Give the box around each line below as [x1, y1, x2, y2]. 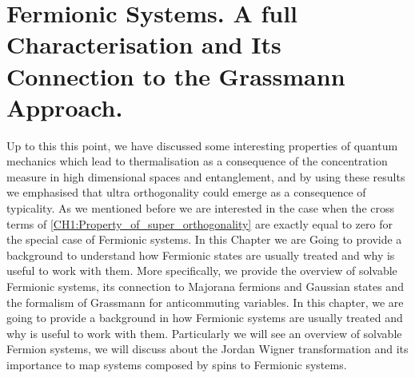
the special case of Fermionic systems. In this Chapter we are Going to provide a [6, 231, 402, 248]
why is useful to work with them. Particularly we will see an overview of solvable [6, 324, 402, 341]
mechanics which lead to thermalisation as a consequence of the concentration [6, 153, 388, 169]
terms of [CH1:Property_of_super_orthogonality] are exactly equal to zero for [6, 215, 393, 232]
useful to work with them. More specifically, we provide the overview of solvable [6, 262, 397, 279]
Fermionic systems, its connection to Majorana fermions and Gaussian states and [6, 278, 404, 295]
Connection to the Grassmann [6, 59, 345, 92]
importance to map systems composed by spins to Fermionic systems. [6, 356, 347, 372]
